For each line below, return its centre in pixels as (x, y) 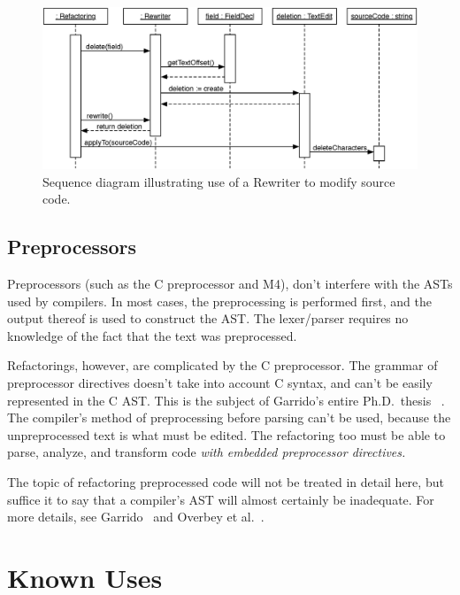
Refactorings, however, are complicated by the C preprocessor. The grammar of (222, 365)
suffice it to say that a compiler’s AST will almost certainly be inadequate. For (221, 499)
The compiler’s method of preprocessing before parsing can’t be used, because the (229, 417)
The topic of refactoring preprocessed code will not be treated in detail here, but (226, 481)
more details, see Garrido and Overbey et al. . (136, 517)
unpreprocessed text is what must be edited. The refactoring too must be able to (226, 434)
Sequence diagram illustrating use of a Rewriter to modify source (219, 181)
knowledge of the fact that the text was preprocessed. (152, 335)
